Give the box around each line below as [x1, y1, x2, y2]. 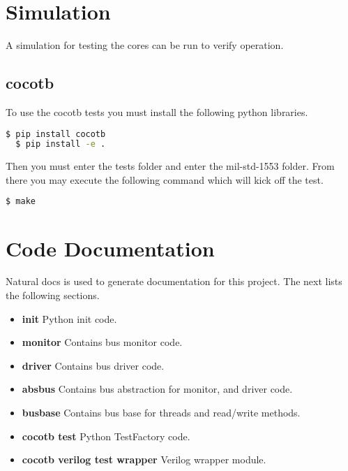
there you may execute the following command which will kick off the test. [6, 172, 324, 187]
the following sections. [6, 288, 100, 303]
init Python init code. [22, 311, 117, 326]
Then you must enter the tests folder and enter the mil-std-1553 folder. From [6, 159, 335, 173]
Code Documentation [6, 233, 215, 262]
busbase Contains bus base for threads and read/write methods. [22, 405, 301, 420]
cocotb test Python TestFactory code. [22, 428, 190, 443]
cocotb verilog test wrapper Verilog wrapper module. [22, 452, 266, 467]
